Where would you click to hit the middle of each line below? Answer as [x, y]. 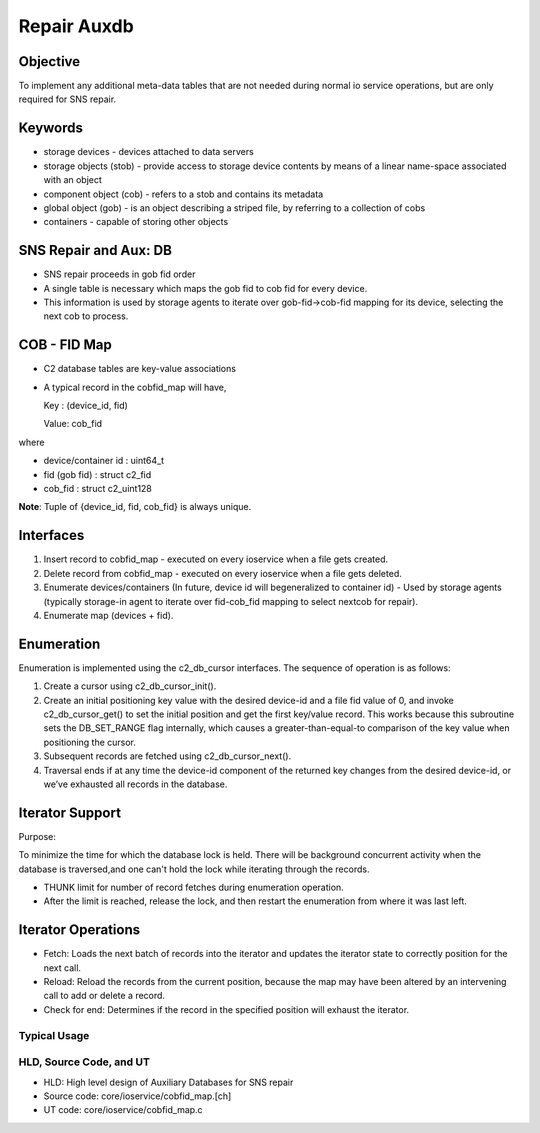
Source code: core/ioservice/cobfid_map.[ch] [137, 1096]
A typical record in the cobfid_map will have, [135, 387]
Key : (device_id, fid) [86, 406]
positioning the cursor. [90, 742]
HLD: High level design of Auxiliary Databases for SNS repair [168, 1082]
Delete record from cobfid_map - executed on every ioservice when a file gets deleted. [222, 573]
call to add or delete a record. [104, 996]
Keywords [51, 128]
